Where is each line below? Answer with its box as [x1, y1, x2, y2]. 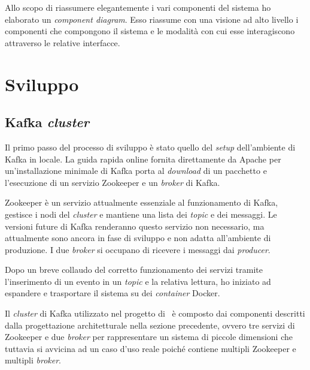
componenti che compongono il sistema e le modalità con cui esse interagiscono [5, 25, 295, 37]
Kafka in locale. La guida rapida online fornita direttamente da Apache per [5, 152, 281, 165]
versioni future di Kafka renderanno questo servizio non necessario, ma [5, 219, 265, 232]
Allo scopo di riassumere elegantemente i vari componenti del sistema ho [5, 1, 271, 13]
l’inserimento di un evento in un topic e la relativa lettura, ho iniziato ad [5, 275, 271, 287]
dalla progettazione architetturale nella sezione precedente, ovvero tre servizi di [5, 318, 295, 331]
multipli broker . [5, 354, 61, 366]
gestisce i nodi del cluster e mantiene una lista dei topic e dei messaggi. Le [5, 207, 277, 220]
